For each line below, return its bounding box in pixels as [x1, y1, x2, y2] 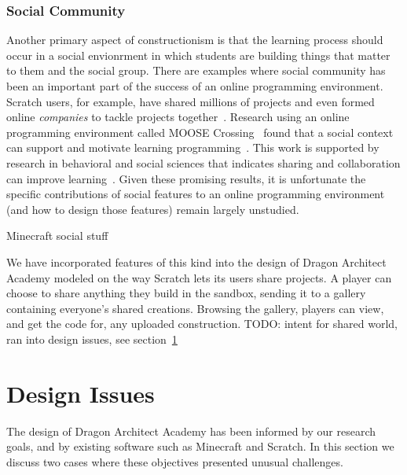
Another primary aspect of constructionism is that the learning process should [6, 31, 383, 48]
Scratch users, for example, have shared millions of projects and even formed [6, 93, 375, 109]
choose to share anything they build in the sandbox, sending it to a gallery [6, 285, 366, 301]
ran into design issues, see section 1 [6, 330, 178, 347]
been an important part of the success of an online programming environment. [6, 78, 383, 94]
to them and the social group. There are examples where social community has [6, 62, 386, 79]
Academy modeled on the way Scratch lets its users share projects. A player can [6, 269, 392, 285]
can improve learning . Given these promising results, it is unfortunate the [6, 170, 366, 186]
